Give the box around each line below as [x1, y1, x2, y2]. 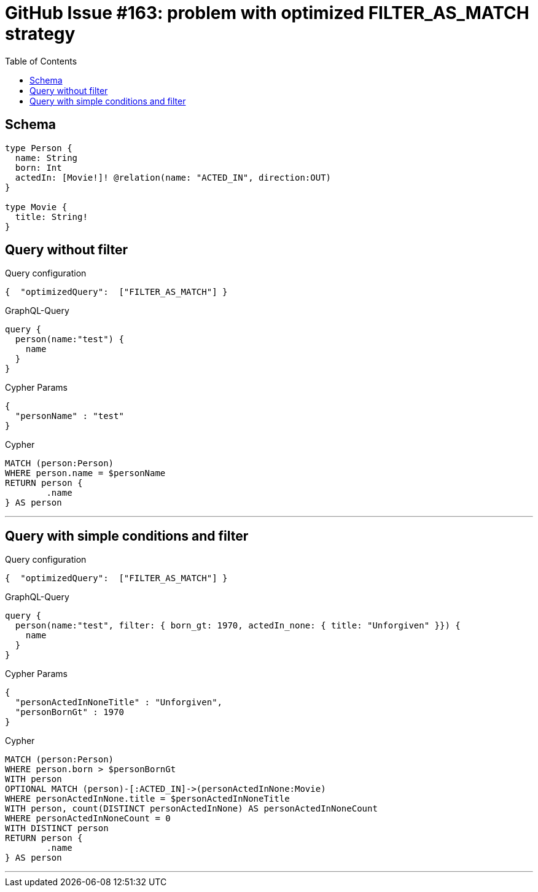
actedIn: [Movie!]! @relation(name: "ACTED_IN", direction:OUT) [15, 172, 332, 182]
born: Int [15, 162, 62, 173]
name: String [15, 152, 78, 163]
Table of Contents [5, 55, 77, 66]
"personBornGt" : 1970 [15, 707, 124, 718]
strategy [5, 23, 76, 44]
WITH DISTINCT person [5, 823, 109, 834]
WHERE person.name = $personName [5, 468, 166, 479]
